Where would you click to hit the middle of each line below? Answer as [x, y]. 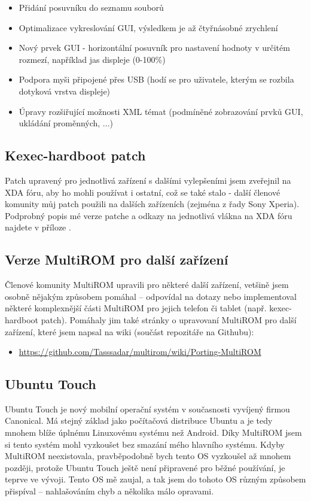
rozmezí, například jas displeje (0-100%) [92, 59]
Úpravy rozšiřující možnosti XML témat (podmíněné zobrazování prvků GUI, [161, 111]
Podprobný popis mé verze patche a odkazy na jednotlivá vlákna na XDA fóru [149, 215]
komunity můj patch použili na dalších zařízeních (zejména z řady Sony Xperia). [152, 204]
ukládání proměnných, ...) [66, 123]
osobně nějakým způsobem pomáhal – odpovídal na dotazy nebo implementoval [151, 296]
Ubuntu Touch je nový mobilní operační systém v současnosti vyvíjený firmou [147, 409]
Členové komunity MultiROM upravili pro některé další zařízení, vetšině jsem [147, 285]
